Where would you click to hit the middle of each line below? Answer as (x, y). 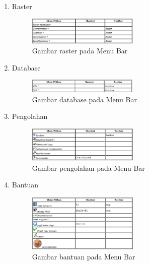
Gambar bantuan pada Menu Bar (84, 256)
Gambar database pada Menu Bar (84, 99)
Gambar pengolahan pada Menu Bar (88, 168)
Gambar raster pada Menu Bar (80, 51)
